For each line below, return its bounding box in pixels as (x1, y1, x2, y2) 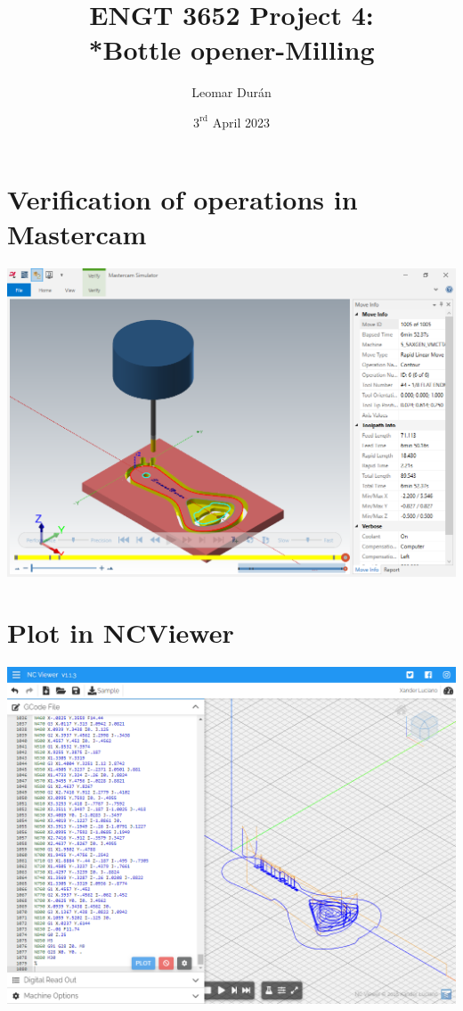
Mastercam (7, 215, 147, 251)
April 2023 (212, 112, 270, 131)
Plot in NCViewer (7, 614, 234, 651)
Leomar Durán (191, 83, 272, 102)
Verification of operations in (7, 180, 358, 217)
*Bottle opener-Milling (88, 31, 375, 68)
